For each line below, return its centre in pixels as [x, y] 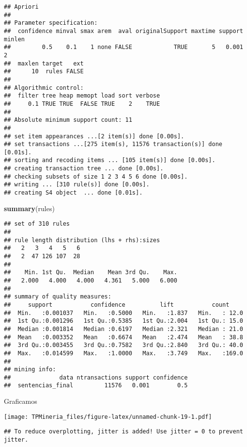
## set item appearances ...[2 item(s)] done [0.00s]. [94, 136]
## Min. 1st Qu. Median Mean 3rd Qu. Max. [91, 273]
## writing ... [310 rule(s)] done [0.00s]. [77, 185]
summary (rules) [29, 208]
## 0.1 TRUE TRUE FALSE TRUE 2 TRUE [82, 104]
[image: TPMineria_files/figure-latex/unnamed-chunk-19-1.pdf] [108, 417]
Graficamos [21, 401]
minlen [14, 39]
